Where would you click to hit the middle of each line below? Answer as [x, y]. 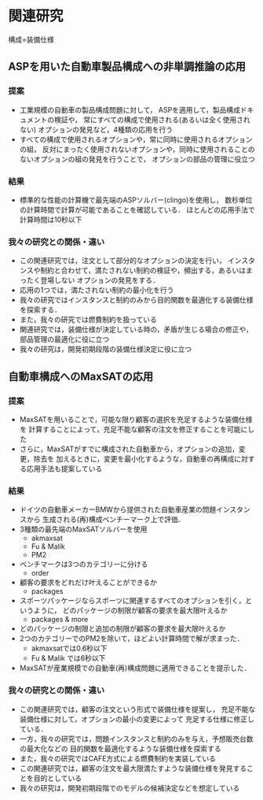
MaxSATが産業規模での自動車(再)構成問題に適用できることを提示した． [135, 668]
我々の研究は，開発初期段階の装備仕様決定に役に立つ [106, 349]
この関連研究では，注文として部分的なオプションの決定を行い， [122, 261]
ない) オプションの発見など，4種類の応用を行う [96, 129]
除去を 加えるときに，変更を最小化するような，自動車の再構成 [134, 458]
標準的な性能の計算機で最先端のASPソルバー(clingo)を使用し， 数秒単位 [136, 200]
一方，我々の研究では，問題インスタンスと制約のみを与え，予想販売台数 [136, 739]
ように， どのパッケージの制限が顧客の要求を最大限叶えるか [130, 610]
